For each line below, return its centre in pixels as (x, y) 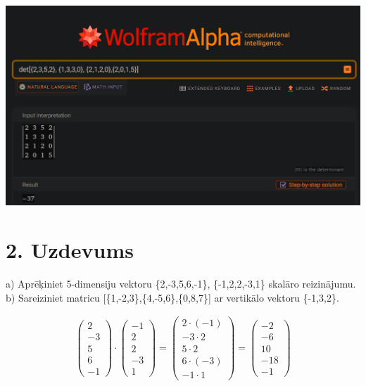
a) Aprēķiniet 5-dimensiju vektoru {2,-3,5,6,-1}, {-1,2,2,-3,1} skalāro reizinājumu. (181, 284)
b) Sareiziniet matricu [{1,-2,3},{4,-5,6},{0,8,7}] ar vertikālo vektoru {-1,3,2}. (172, 297)
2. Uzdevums (70, 250)
